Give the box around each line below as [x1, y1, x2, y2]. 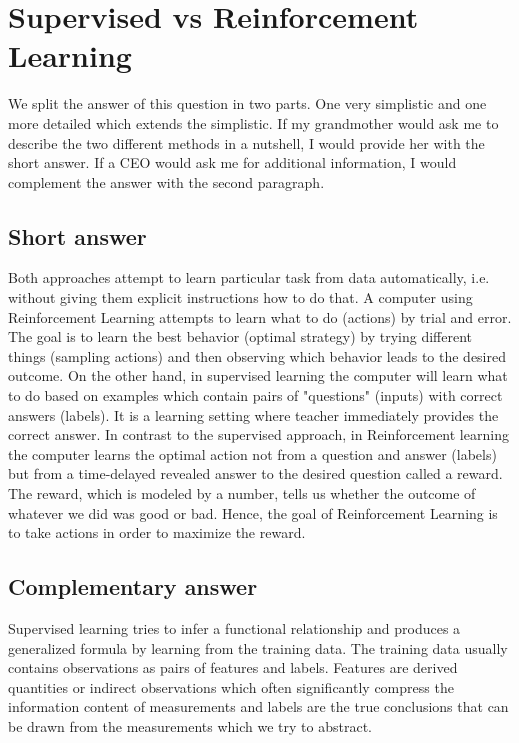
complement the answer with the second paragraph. [8, 171, 325, 192]
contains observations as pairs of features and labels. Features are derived [8, 657, 458, 678]
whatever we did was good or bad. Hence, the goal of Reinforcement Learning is [8, 502, 498, 523]
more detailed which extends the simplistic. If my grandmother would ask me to [8, 112, 499, 133]
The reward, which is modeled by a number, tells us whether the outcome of [8, 483, 476, 504]
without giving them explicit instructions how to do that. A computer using [8, 287, 473, 308]
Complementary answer [8, 571, 258, 602]
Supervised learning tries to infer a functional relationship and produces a [8, 618, 461, 638]
